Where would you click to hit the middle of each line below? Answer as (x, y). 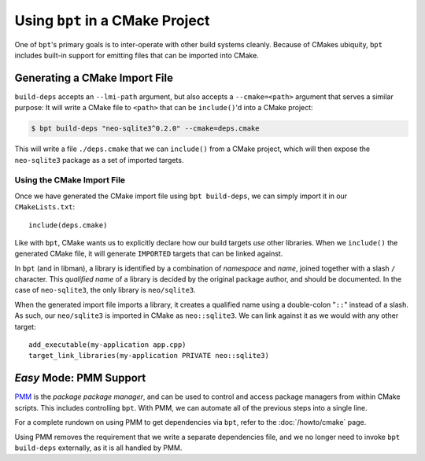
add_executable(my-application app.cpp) (107, 345)
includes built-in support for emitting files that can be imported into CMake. (137, 55)
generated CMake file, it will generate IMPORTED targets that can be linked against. (149, 254)
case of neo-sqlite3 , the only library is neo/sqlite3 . (105, 290)
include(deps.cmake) (68, 225)
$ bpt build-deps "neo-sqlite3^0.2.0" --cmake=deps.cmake (145, 129)
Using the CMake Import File (70, 180)
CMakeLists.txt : (45, 207)
